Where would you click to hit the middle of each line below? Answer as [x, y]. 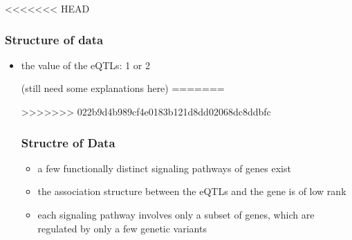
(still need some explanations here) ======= [123, 88]
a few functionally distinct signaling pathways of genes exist [164, 168]
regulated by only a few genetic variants [122, 228]
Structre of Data [68, 142]
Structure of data [54, 39]
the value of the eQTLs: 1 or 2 [85, 65]
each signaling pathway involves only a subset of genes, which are [176, 214]
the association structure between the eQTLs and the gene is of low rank [192, 191]
